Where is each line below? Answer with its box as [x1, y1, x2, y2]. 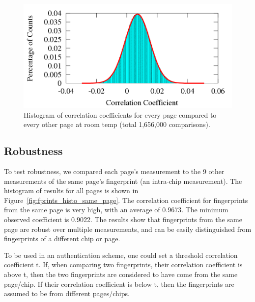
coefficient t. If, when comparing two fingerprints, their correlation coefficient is [4, 259, 243, 270]
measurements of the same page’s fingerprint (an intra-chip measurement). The [4, 176, 242, 186]
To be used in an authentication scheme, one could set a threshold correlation [4, 250, 238, 260]
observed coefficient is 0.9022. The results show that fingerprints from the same [4, 214, 242, 224]
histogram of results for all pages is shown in [4, 185, 139, 196]
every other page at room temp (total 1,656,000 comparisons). [24, 119, 210, 129]
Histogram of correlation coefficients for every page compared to [24, 109, 217, 120]
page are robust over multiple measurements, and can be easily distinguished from [4, 224, 252, 234]
